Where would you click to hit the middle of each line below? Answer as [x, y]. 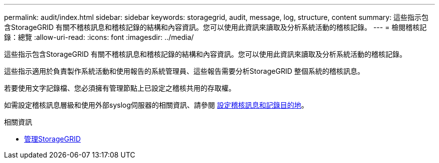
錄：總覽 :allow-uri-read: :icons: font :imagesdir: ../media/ [99, 37]
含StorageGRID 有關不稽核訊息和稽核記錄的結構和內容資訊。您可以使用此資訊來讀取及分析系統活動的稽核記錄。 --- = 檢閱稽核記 [215, 27]
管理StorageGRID [53, 139]
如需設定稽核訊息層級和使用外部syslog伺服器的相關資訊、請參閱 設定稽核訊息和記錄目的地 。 [156, 105]
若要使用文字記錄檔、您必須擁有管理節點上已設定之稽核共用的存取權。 [120, 88]
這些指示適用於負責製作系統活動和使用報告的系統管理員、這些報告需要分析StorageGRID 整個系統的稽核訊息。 [184, 71]
